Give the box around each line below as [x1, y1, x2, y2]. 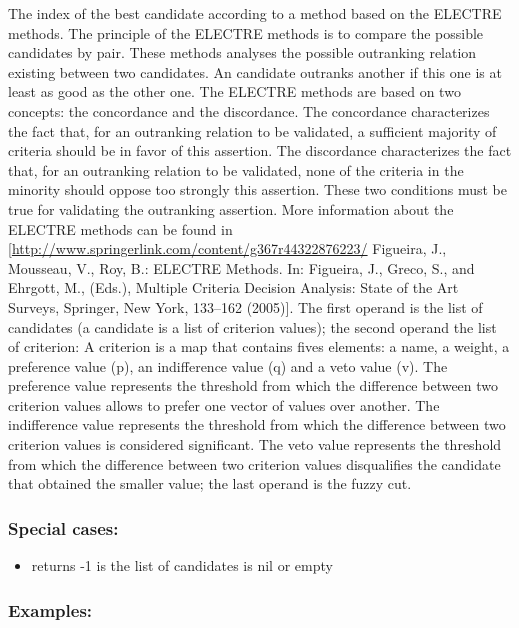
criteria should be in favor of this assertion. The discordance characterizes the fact [8, 140, 512, 161]
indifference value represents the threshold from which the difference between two [8, 414, 506, 435]
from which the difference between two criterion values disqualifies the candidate [8, 453, 501, 474]
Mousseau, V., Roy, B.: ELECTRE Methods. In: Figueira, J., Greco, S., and [8, 257, 475, 278]
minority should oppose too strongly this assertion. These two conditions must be [8, 179, 507, 200]
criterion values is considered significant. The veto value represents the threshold [8, 434, 502, 455]
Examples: [8, 597, 93, 622]
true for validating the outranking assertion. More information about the [8, 198, 454, 219]
